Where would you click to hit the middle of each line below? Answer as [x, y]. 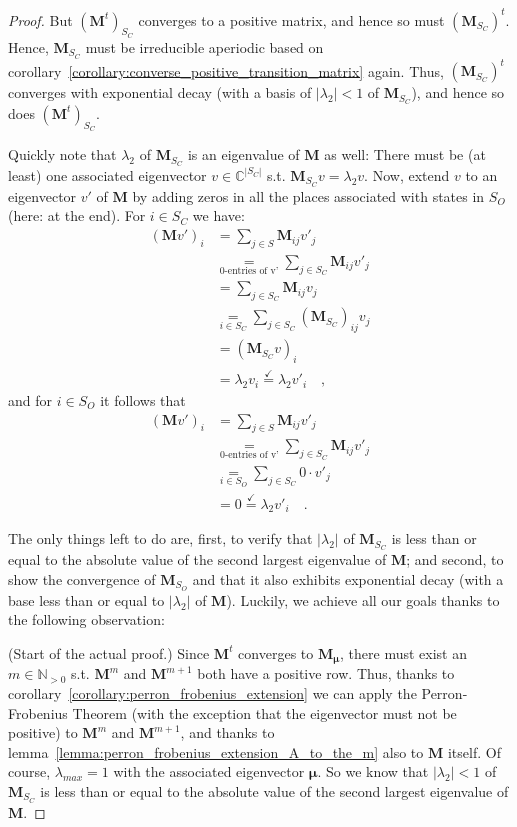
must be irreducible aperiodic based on [204, 46]
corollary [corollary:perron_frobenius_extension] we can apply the [212, 692]
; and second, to [455, 559]
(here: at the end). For [77, 215]
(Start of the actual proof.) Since [109, 652]
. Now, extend [407, 174]
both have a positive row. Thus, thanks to [326, 673]
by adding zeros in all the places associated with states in [308, 195]
